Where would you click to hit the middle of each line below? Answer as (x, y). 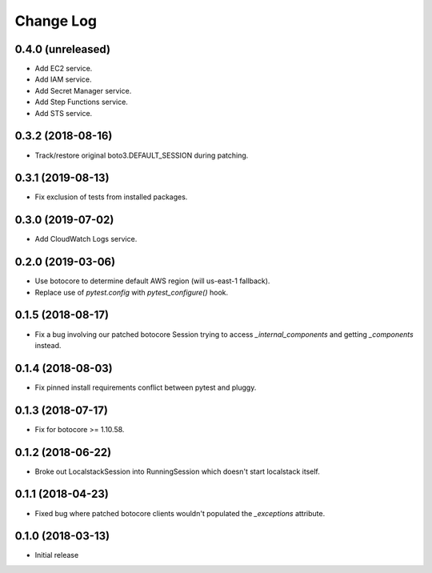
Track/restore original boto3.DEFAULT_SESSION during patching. (142, 155)
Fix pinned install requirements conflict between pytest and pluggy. (146, 387)
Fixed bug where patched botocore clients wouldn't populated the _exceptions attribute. (180, 513)
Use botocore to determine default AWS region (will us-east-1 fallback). (152, 281)
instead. (48, 345)
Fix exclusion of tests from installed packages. (111, 197)
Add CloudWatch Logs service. (86, 239)
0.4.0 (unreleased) (63, 49)
